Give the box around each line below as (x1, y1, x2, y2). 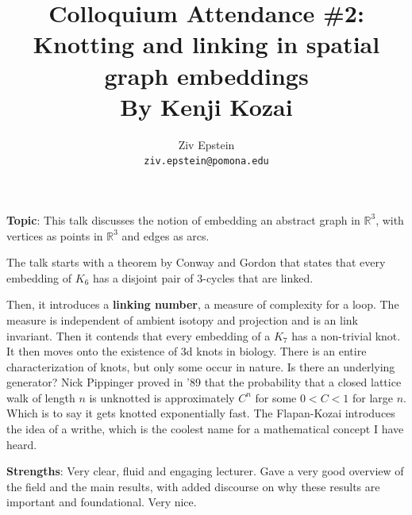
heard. (6, 436, 37, 452)
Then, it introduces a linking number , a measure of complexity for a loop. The (6, 296, 399, 313)
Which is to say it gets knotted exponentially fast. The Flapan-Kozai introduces (6, 405, 395, 421)
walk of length (6, 389, 75, 405)
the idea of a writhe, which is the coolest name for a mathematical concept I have (6, 421, 404, 437)
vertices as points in (6, 227, 103, 244)
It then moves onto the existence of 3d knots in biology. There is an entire (6, 343, 367, 359)
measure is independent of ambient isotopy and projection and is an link (6, 311, 358, 328)
